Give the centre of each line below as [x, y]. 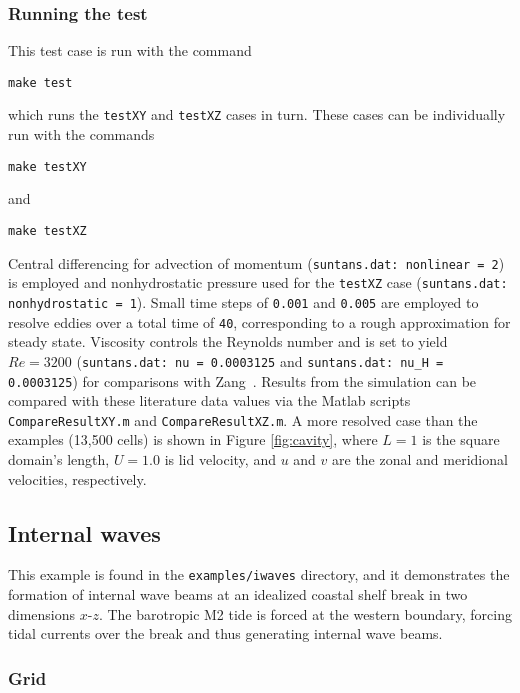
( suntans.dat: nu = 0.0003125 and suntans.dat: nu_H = [260, 360]
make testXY [47, 166]
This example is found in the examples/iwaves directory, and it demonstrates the [259, 574]
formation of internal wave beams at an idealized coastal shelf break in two [238, 594]
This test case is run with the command [130, 50]
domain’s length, [59, 459]
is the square [461, 439]
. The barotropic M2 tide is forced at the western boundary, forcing [305, 613]
